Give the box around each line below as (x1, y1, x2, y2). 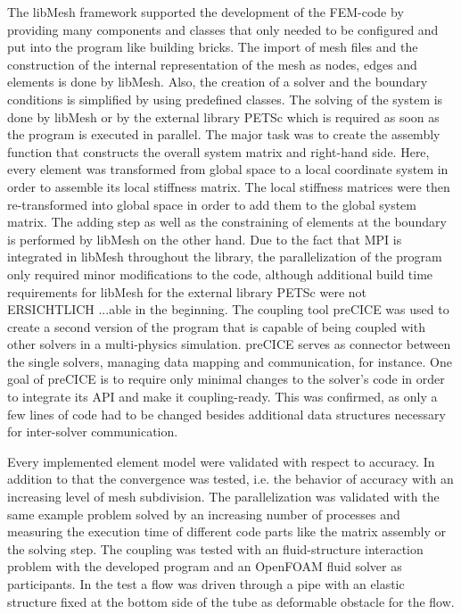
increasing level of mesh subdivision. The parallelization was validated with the (7, 487, 440, 506)
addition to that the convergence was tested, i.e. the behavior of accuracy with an (7, 469, 454, 488)
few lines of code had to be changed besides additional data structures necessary (7, 404, 446, 423)
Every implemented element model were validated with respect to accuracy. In (7, 452, 435, 470)
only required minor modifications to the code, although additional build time (7, 264, 433, 283)
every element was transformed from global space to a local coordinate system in (7, 160, 449, 178)
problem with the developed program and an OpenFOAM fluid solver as (7, 557, 402, 576)
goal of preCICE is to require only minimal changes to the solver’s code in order (7, 369, 445, 388)
